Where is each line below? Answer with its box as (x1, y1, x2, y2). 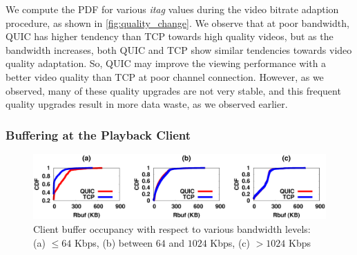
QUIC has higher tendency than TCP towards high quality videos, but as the (6, 29, 334, 44)
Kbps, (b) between (74, 235, 153, 249)
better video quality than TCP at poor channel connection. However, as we (6, 69, 324, 84)
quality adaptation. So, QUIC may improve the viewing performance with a (6, 56, 327, 70)
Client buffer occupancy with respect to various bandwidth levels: (33, 221, 311, 236)
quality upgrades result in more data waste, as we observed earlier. (6, 97, 288, 111)
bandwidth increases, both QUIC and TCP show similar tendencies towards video (6, 42, 352, 57)
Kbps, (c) (210, 235, 251, 249)
